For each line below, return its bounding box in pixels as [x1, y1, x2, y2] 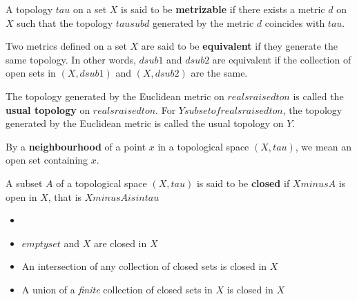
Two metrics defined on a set [6, 39, 127, 53]
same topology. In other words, [6, 52, 136, 66]
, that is [48, 189, 82, 204]
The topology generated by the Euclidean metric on [6, 88, 224, 103]
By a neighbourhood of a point [6, 139, 146, 153]
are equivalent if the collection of [212, 52, 351, 66]
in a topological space [157, 139, 249, 153]
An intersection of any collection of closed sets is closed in [21, 259, 267, 273]
